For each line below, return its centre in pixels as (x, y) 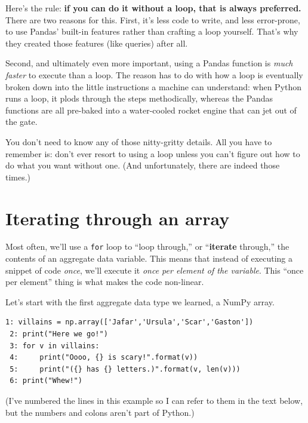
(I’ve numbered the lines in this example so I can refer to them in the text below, (154, 401)
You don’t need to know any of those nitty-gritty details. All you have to (139, 141)
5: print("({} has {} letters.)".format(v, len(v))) (125, 369)
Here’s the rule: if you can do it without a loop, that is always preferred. (153, 8)
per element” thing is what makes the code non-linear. (105, 282)
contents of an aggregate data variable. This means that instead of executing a (149, 258)
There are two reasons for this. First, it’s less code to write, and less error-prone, (153, 19)
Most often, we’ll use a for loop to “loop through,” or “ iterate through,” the (147, 246)
